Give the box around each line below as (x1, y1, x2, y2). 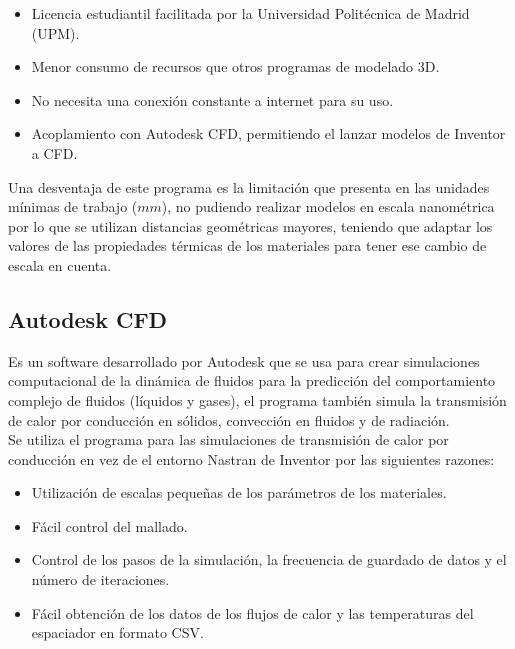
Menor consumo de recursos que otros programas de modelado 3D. (31, 56, 440, 77)
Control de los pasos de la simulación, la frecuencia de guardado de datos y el (31, 549, 507, 570)
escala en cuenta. (8, 254, 112, 275)
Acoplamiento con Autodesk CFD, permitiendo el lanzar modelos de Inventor (31, 123, 506, 144)
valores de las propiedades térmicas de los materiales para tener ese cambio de (8, 235, 487, 256)
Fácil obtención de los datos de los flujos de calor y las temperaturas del (31, 602, 474, 623)
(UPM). (31, 22, 80, 43)
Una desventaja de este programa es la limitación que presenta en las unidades (8, 176, 490, 197)
